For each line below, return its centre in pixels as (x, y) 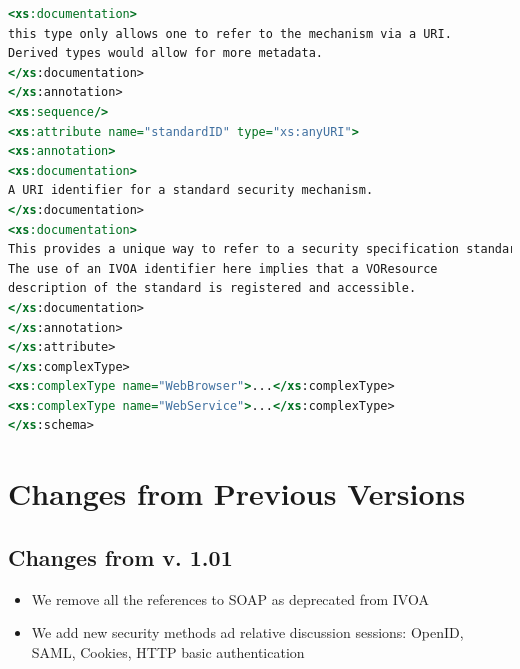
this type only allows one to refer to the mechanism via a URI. (230, 33)
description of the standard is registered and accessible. (212, 288)
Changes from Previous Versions (237, 493)
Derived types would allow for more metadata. (165, 53)
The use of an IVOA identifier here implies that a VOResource (223, 268)
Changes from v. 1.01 (120, 556)
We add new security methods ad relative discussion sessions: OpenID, (247, 632)
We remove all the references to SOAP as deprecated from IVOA (230, 598)
